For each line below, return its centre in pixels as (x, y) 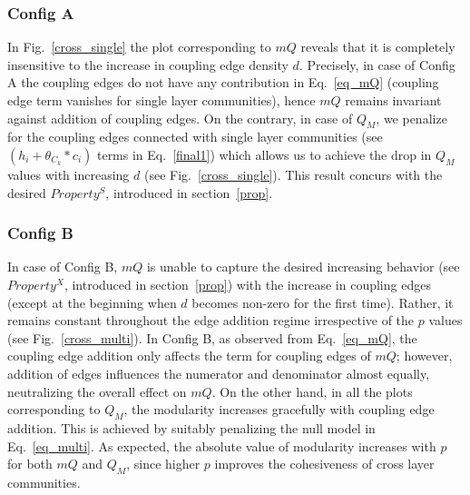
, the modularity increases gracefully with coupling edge (279, 409)
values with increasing (69, 174)
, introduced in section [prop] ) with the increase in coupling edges (247, 284)
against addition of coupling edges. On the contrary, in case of (180, 118)
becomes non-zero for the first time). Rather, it (323, 302)
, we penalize (411, 118)
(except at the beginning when (92, 302)
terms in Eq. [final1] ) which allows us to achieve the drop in (264, 154)
